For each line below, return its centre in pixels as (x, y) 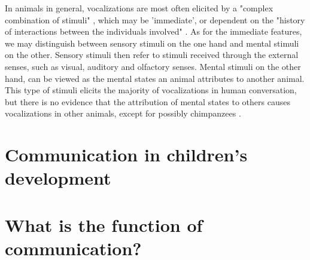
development (58, 178)
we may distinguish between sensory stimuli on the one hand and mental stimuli (152, 43)
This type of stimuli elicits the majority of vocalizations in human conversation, (151, 90)
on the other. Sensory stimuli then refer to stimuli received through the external (152, 55)
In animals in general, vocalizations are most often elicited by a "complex (139, 8)
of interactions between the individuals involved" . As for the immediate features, (154, 31)
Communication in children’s (126, 155)
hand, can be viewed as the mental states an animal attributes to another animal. (155, 78)
